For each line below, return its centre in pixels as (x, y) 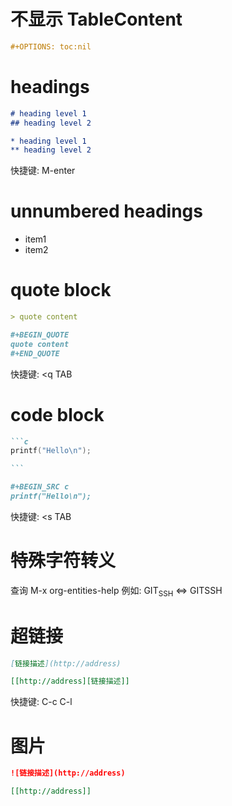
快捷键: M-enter (43, 171)
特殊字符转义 (63, 561)
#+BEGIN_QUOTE (40, 335)
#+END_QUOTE (35, 353)
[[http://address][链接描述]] (70, 681)
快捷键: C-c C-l (41, 702)
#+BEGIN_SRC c (40, 487)
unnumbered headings (106, 211)
